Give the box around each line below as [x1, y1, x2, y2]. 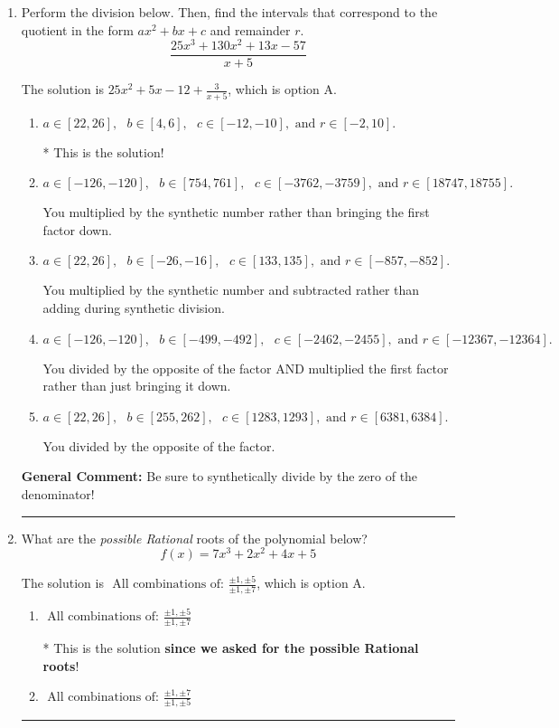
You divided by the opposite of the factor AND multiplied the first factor [42, 358, 449, 377]
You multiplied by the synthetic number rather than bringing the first [42, 203, 430, 222]
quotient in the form [21, 20, 134, 39]
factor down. [42, 220, 112, 239]
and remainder [210, 20, 291, 39]
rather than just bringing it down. [42, 376, 231, 395]
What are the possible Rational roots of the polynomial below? [21, 528, 368, 547]
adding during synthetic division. [42, 298, 225, 317]
